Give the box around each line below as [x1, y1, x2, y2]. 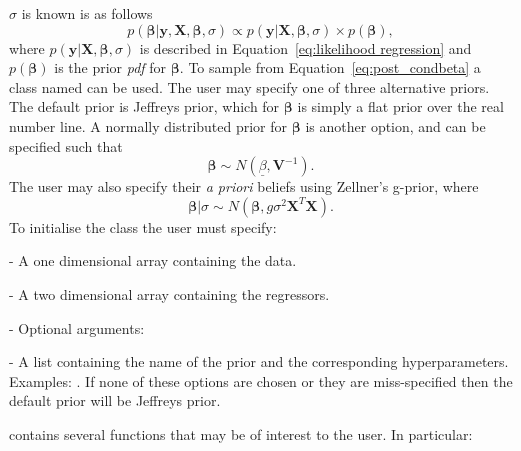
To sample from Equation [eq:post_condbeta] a [188, 57, 481, 78]
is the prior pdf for [54, 57, 167, 78]
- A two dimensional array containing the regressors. [9, 283, 330, 304]
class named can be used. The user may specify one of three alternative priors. [9, 76, 490, 97]
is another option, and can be [305, 115, 486, 136]
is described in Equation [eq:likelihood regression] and [139, 37, 472, 58]
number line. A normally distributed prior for [9, 115, 288, 136]
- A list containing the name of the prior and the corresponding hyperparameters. [9, 351, 509, 372]
